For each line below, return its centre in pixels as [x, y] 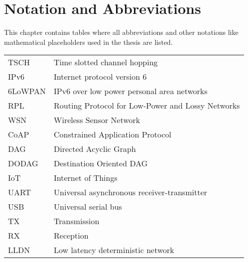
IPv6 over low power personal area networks [131, 91]
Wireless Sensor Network [97, 120]
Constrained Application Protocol [113, 134]
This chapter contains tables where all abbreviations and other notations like [121, 32]
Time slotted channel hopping [106, 62]
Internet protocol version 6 [100, 77]
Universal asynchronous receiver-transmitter [130, 192]
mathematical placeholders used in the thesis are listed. [88, 42]
